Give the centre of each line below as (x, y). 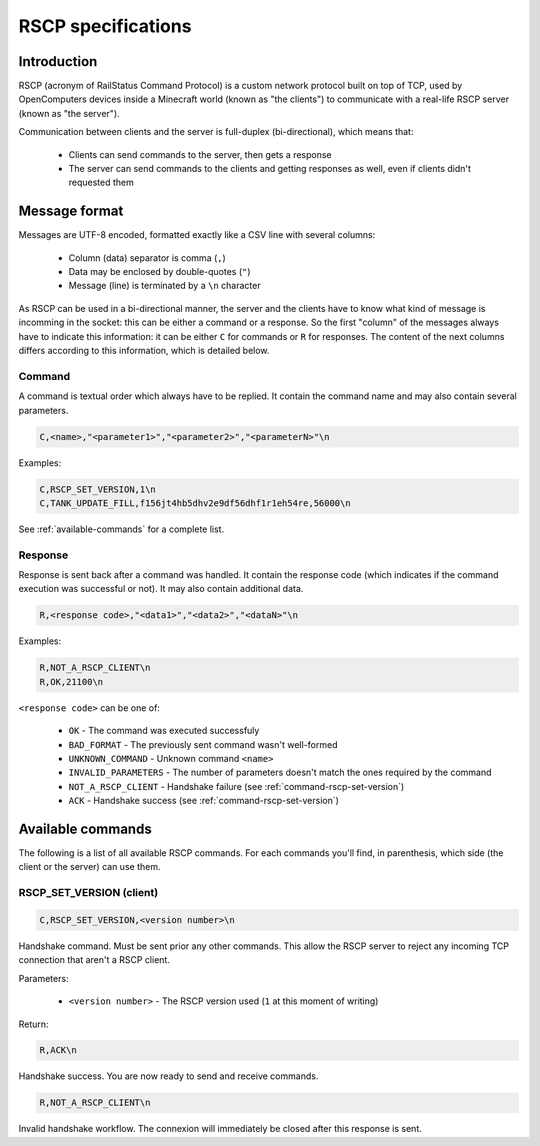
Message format (71, 211)
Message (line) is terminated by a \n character (164, 286)
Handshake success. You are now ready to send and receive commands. (168, 1076)
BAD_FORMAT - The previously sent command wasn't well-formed (203, 744)
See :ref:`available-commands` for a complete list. (121, 529)
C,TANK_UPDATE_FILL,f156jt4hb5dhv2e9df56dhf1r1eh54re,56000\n (195, 503)
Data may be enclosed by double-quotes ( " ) (159, 272)
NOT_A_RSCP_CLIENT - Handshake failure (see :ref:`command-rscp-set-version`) (236, 786)
